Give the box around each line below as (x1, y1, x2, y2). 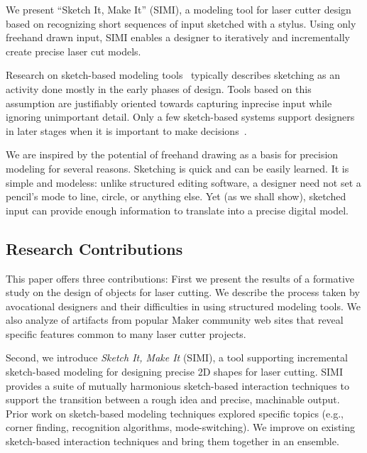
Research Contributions (6, 237, 183, 259)
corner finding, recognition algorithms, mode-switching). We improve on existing (6, 420, 356, 435)
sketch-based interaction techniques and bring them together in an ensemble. (6, 434, 339, 449)
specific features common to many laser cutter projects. (6, 326, 246, 341)
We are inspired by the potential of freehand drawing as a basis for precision (6, 147, 339, 162)
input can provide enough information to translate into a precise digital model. (6, 202, 349, 217)
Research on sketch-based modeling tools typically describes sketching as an (6, 67, 341, 82)
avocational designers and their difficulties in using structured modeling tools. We (6, 298, 361, 313)
